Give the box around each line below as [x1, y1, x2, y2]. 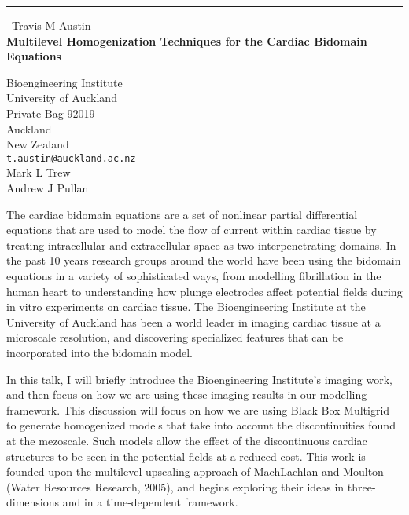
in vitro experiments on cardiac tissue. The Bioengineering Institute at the [6, 298, 366, 315]
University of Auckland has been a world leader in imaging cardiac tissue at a [6, 313, 381, 330]
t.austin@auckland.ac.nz [6, 152, 136, 164]
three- [347, 478, 376, 495]
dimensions [6, 494, 60, 510]
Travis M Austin [12, 17, 91, 33]
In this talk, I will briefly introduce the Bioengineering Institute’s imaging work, [6, 371, 393, 387]
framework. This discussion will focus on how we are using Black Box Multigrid [6, 401, 390, 418]
